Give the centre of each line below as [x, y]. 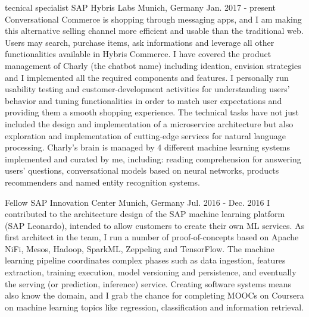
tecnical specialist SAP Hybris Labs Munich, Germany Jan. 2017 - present [141, 7]
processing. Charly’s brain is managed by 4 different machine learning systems [148, 147]
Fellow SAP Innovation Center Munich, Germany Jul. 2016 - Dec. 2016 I [138, 202]
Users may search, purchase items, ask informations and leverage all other [140, 42]
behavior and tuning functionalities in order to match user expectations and [143, 100]
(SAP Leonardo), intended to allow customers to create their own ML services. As [155, 225]
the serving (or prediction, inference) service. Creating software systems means [148, 283]
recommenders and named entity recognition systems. [102, 182]
